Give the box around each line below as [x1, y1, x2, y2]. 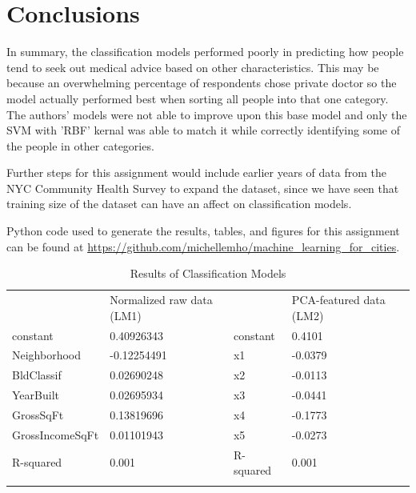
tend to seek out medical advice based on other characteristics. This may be [6, 58, 379, 75]
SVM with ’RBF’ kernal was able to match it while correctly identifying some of [6, 122, 401, 138]
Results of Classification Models [130, 265, 286, 282]
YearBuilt [12, 387, 59, 403]
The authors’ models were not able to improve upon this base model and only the [6, 106, 407, 122]
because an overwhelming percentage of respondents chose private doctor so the [6, 74, 397, 91]
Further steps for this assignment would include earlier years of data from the [6, 164, 386, 181]
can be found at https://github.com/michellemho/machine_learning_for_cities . [6, 238, 400, 255]
